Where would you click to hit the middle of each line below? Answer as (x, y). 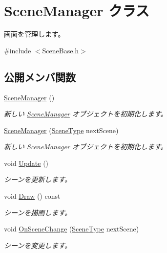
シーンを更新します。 (38, 179)
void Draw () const (32, 196)
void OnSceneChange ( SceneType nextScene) (72, 229)
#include (18, 50)
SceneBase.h (61, 50)
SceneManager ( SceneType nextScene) (61, 130)
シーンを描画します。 (38, 212)
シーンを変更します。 (38, 245)
